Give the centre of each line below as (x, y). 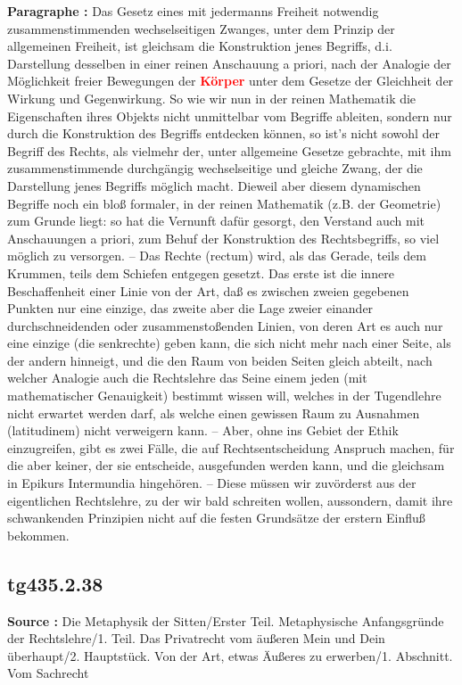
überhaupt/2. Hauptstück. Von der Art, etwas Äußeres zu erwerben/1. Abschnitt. (230, 655)
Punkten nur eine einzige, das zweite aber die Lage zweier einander (190, 308)
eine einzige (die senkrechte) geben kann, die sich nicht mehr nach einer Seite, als (229, 343)
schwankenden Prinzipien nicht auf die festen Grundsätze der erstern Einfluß (216, 518)
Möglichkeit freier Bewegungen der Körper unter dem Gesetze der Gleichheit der (231, 81)
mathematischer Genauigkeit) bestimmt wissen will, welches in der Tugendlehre (224, 396)
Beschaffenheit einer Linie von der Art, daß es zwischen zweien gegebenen (208, 290)
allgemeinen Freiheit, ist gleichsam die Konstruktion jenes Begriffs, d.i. (200, 46)
